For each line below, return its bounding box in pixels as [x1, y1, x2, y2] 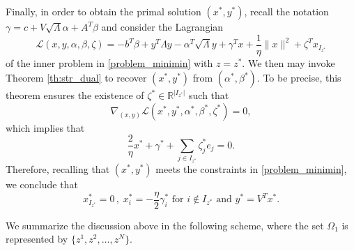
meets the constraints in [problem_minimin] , [155, 162, 347, 176]
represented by [6, 231, 68, 246]
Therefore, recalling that [6, 162, 110, 176]
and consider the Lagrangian [101, 20, 224, 33]
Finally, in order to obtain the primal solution [6, 4, 201, 18]
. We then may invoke [242, 55, 335, 70]
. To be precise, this [256, 70, 341, 85]
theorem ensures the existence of [6, 88, 144, 102]
